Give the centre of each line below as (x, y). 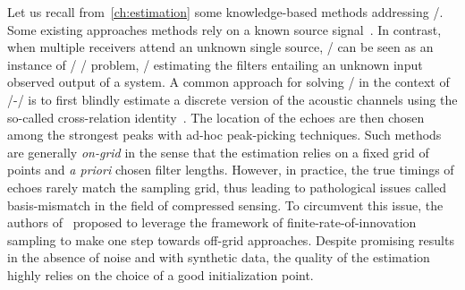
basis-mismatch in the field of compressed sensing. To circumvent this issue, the (225, 205)
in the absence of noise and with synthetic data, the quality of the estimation (219, 257)
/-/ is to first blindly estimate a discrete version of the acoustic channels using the (232, 99)
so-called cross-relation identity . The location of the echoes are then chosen (216, 117)
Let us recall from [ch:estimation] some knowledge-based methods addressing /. (225, 12)
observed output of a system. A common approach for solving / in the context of (228, 82)
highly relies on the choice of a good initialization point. (161, 274)
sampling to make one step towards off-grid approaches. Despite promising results (231, 239)
